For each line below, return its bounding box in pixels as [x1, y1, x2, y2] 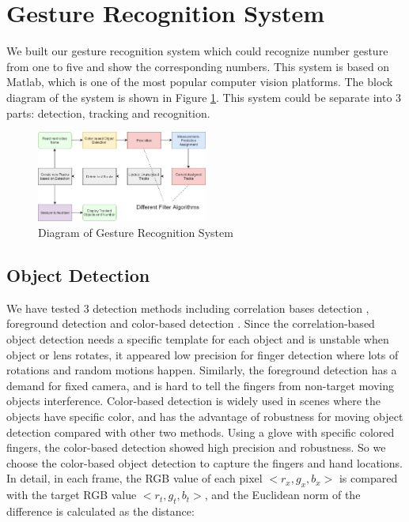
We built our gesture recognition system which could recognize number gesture [6, 43, 388, 59]
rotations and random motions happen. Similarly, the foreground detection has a [6, 362, 397, 378]
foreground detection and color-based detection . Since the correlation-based [6, 315, 375, 332]
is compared [339, 470, 398, 486]
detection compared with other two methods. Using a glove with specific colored [6, 423, 395, 440]
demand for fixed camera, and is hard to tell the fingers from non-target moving [6, 377, 395, 393]
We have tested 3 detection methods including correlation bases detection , [6, 299, 369, 316]
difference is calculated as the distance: [6, 502, 195, 519]
